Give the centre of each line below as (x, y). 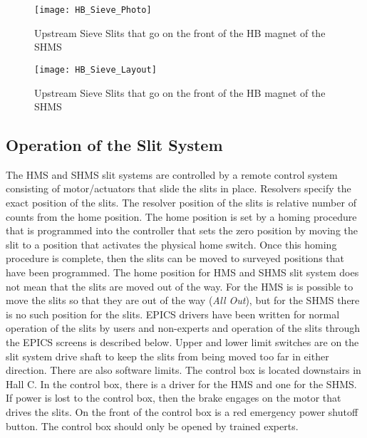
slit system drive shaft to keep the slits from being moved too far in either (167, 356)
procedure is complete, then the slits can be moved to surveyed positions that (175, 258)
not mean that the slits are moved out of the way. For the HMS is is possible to (180, 286)
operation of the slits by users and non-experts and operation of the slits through (183, 328)
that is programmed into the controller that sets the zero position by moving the (182, 230)
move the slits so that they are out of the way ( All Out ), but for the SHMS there (183, 300)
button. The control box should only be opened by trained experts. (152, 426)
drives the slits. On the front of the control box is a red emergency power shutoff (182, 411)
